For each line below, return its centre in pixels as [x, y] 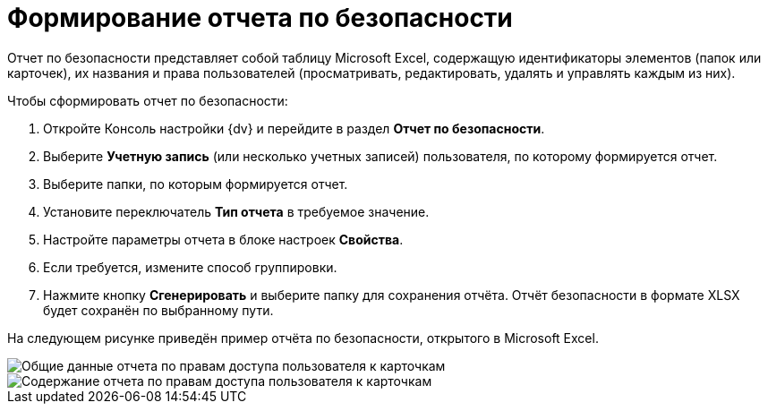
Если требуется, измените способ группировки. [190, 267]
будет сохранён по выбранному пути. [158, 310]
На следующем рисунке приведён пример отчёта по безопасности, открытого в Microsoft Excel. [303, 338]
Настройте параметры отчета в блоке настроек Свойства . [223, 239]
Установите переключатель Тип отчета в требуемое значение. [236, 211]
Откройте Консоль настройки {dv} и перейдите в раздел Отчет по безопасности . [294, 128]
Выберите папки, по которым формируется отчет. [196, 184]
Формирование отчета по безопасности [260, 18]
